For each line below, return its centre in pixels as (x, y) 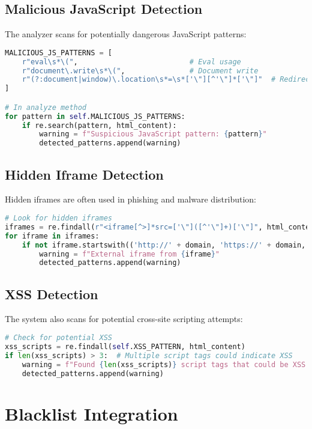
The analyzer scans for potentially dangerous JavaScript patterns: (126, 34)
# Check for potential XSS (58, 338)
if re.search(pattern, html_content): (99, 125)
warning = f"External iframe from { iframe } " (130, 254)
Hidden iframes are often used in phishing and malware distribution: (130, 199)
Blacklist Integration (91, 413)
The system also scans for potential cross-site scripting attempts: (124, 319)
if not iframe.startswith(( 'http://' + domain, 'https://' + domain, (164, 245)
